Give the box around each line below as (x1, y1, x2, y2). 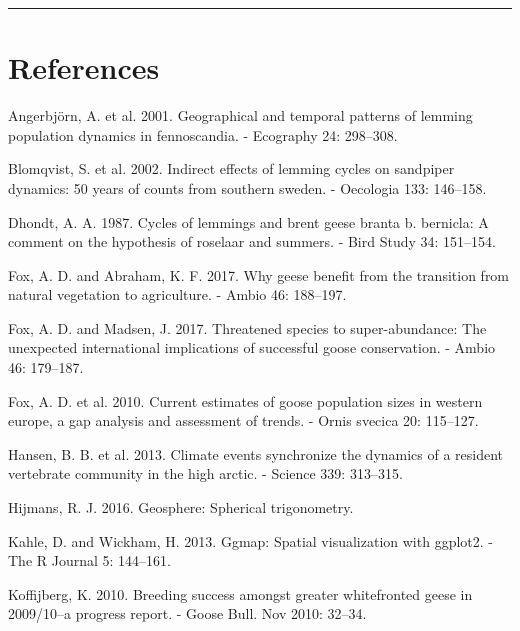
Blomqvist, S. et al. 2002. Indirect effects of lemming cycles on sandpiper (8, 158, 455, 179)
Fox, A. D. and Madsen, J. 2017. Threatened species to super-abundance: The (8, 317, 487, 338)
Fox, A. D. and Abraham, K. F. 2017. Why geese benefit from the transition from (8, 264, 510, 285)
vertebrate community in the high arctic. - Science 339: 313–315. (8, 463, 403, 484)
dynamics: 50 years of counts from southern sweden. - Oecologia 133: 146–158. (8, 177, 487, 198)
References (8, 47, 160, 88)
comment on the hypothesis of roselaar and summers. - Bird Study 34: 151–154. (8, 231, 496, 252)
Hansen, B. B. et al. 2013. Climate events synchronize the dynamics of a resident (8, 443, 504, 464)
